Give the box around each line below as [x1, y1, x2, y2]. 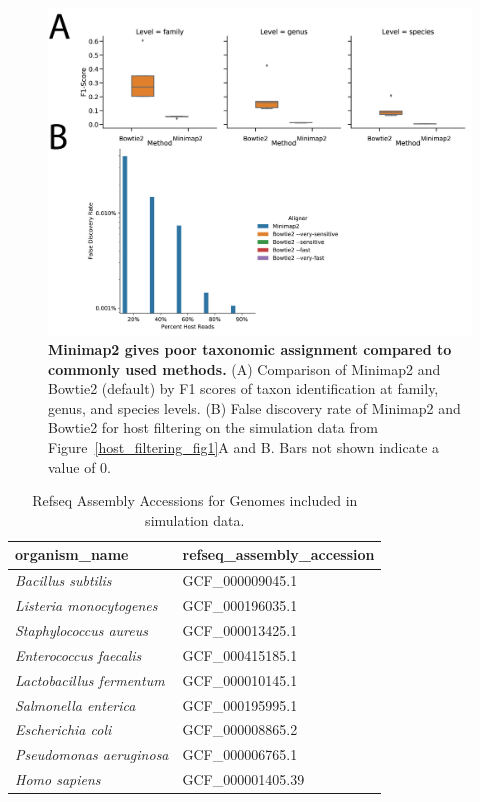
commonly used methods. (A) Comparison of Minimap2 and [48, 358, 441, 379]
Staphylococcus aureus [15, 619, 148, 640]
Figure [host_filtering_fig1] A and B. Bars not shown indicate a [48, 437, 440, 458]
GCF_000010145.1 [182, 669, 298, 690]
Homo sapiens [15, 769, 101, 790]
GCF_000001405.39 [182, 769, 305, 790]
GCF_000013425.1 [182, 619, 298, 640]
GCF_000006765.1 [182, 744, 298, 765]
